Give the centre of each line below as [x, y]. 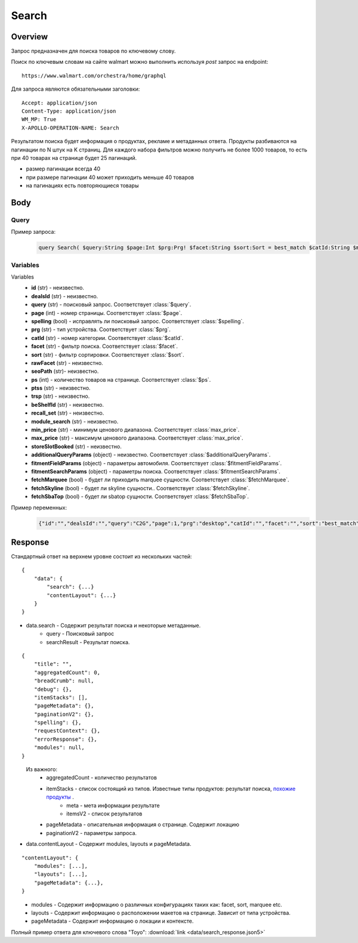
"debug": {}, [53, 689]
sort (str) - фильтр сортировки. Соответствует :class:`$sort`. [108, 354]
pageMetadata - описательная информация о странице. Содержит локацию [143, 825]
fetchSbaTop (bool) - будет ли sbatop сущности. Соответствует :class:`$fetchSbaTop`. [140, 497]
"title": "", [53, 664]
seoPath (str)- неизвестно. [65, 371]
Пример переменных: [39, 508]
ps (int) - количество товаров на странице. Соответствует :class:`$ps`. [121, 379]
